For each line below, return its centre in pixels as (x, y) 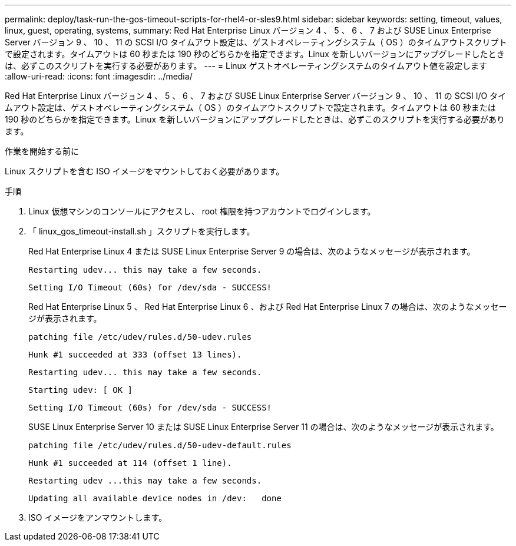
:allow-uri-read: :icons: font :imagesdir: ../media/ (99, 76)
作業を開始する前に (42, 151)
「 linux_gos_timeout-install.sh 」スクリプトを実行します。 (142, 231)
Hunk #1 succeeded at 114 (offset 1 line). (130, 463)
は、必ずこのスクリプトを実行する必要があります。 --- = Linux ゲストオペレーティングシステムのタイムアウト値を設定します (246, 66)
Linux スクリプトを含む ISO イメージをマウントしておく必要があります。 (145, 171)
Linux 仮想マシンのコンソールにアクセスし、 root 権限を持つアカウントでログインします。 (202, 211)
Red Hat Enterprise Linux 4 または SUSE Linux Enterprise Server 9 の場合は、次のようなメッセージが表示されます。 (252, 251)
